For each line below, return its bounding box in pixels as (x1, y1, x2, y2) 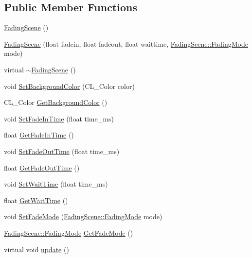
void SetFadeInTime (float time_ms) (4, 113, 114, 123)
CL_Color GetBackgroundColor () (4, 97, 108, 107)
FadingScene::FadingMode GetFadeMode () (4, 227, 133, 238)
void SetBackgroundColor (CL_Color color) (4, 81, 135, 91)
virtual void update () (4, 244, 69, 254)
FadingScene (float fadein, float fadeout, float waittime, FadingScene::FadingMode (4, 38, 248, 49)
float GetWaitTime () (4, 195, 68, 205)
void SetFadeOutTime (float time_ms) (4, 146, 120, 156)
